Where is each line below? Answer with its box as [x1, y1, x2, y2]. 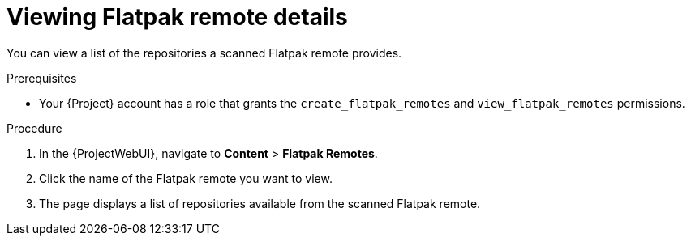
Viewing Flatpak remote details [6, 3, 348, 31]
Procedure [6, 121, 62, 135]
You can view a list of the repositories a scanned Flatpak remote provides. [6, 45, 402, 60]
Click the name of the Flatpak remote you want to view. [39, 171, 333, 185]
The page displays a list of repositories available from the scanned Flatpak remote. [39, 196, 481, 210]
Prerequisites [6, 70, 77, 85]
